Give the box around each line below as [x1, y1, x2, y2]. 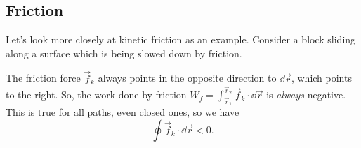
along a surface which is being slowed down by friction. [6, 45, 242, 60]
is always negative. [266, 87, 346, 102]
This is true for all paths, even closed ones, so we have [6, 105, 239, 119]
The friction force [6, 71, 81, 85]
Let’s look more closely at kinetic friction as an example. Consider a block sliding [6, 32, 356, 47]
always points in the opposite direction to [98, 71, 277, 85]
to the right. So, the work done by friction [6, 87, 187, 102]
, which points [291, 71, 352, 85]
